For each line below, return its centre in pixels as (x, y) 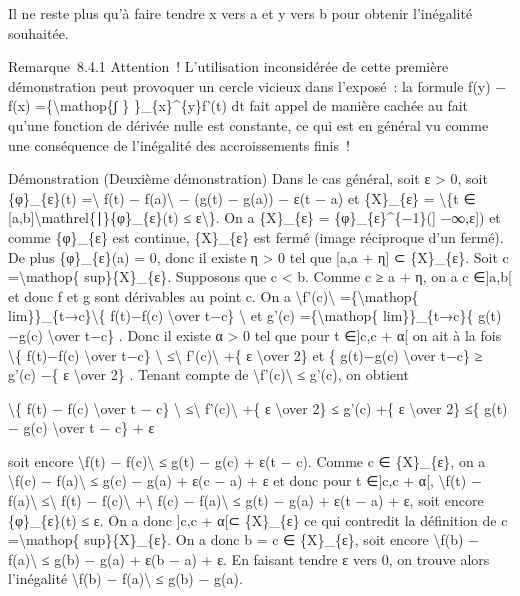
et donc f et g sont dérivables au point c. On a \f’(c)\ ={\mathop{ (213, 295)
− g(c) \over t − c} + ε (81, 427)
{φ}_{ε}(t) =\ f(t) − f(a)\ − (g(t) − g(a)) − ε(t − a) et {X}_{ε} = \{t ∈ (242, 197)
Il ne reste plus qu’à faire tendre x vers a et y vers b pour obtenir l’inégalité (240, 13)
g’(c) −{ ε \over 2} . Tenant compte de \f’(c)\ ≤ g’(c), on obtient (208, 374)
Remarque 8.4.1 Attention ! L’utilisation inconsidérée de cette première (228, 66)
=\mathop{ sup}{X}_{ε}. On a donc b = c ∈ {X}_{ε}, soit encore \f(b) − (243, 539)
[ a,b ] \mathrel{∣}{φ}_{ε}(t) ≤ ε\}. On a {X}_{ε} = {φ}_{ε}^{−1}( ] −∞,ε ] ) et (254, 217)
